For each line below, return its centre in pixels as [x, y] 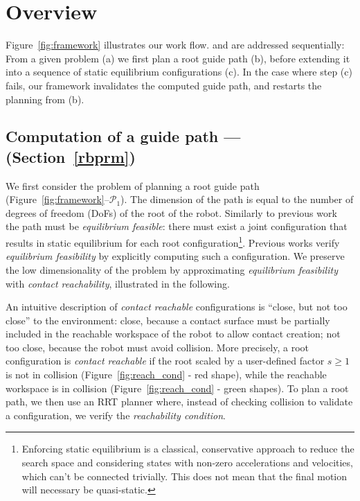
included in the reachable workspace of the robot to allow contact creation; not [173, 334]
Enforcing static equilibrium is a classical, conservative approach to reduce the [188, 449]
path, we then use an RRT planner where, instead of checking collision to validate [179, 402]
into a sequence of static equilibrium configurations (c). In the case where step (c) [179, 72]
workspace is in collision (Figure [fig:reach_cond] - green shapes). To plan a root [177, 388]
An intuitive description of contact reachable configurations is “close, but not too [177, 307]
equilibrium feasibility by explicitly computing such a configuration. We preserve [175, 256]
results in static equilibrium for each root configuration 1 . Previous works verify [173, 241]
